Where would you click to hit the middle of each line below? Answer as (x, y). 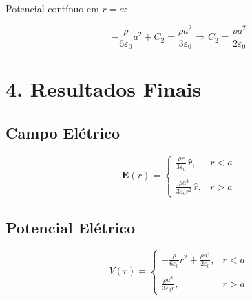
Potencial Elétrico (71, 227)
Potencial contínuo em (52, 8)
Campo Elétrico (63, 132)
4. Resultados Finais (104, 89)
